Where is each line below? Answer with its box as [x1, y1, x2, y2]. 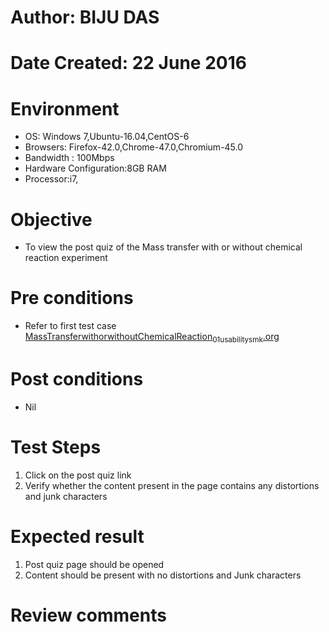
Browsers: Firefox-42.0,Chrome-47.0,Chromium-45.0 [24, 141, 244, 153]
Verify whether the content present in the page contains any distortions [24, 479, 320, 491]
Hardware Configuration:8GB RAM [24, 162, 167, 175]
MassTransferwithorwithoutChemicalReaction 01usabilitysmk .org [24, 331, 280, 345]
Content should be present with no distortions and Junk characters [24, 569, 302, 581]
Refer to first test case [24, 320, 117, 332]
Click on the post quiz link [24, 469, 132, 481]
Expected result [10, 526, 145, 548]
